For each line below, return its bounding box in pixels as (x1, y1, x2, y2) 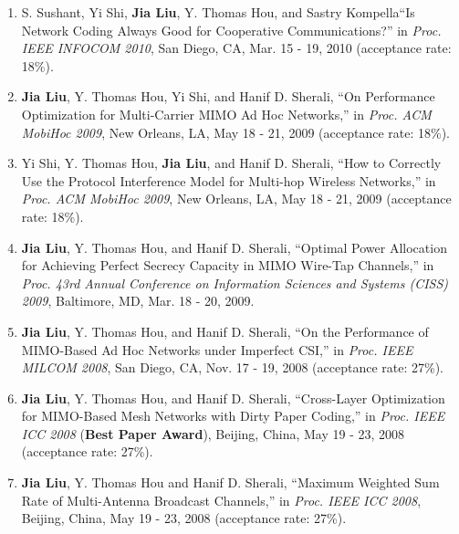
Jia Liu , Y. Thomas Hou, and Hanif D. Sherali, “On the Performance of (21, 321, 429, 340)
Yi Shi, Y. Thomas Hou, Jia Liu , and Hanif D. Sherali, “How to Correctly (21, 153, 442, 173)
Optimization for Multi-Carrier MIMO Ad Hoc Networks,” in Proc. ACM (21, 104, 432, 123)
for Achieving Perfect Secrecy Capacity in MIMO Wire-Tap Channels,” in (21, 256, 434, 275)
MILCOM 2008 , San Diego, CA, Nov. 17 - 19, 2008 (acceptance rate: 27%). (21, 358, 443, 377)
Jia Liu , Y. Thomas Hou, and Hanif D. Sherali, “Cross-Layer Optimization (21, 388, 445, 407)
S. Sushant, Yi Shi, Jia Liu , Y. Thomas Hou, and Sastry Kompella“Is (21, 3, 415, 21)
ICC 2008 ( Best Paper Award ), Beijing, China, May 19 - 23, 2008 (21, 424, 405, 443)
